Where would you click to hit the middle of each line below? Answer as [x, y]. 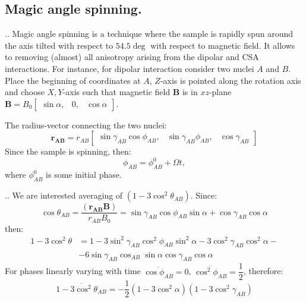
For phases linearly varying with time [73, 271]
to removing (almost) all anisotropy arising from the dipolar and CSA [132, 57]
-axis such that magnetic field [116, 92]
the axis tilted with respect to [59, 45]
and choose [25, 92]
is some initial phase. [84, 174]
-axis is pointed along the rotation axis [231, 80]
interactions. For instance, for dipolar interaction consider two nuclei [130, 68]
